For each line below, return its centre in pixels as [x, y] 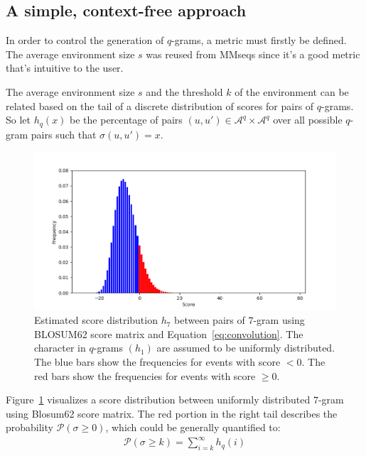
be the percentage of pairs [126, 120]
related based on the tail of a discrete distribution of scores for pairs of [160, 105]
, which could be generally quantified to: [193, 427]
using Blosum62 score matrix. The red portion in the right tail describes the [172, 413]
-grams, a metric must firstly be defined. [259, 40]
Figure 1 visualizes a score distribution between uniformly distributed [158, 400]
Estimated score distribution [96, 320]
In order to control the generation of [85, 40]
